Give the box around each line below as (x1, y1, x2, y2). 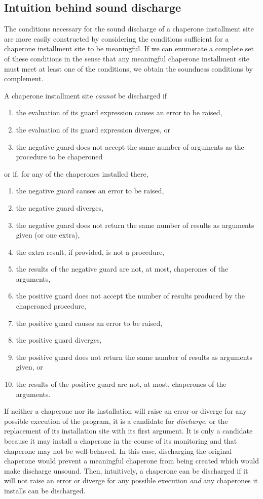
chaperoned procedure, (16, 301, 86, 311)
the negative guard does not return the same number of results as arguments (16, 219, 254, 230)
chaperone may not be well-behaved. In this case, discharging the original (4, 445, 232, 456)
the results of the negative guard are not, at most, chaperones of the (16, 263, 228, 274)
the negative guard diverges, (16, 202, 103, 213)
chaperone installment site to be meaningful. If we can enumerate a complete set (4, 43, 254, 54)
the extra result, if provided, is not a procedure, (16, 246, 165, 257)
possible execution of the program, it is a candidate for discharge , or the (4, 415, 228, 426)
